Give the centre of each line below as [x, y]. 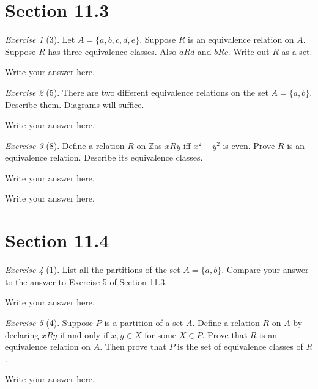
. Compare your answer [265, 270]
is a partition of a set [144, 322]
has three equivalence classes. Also [112, 51]
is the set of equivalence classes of [240, 347]
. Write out [249, 51]
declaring [22, 334]
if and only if [84, 334]
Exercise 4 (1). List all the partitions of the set [93, 270]
